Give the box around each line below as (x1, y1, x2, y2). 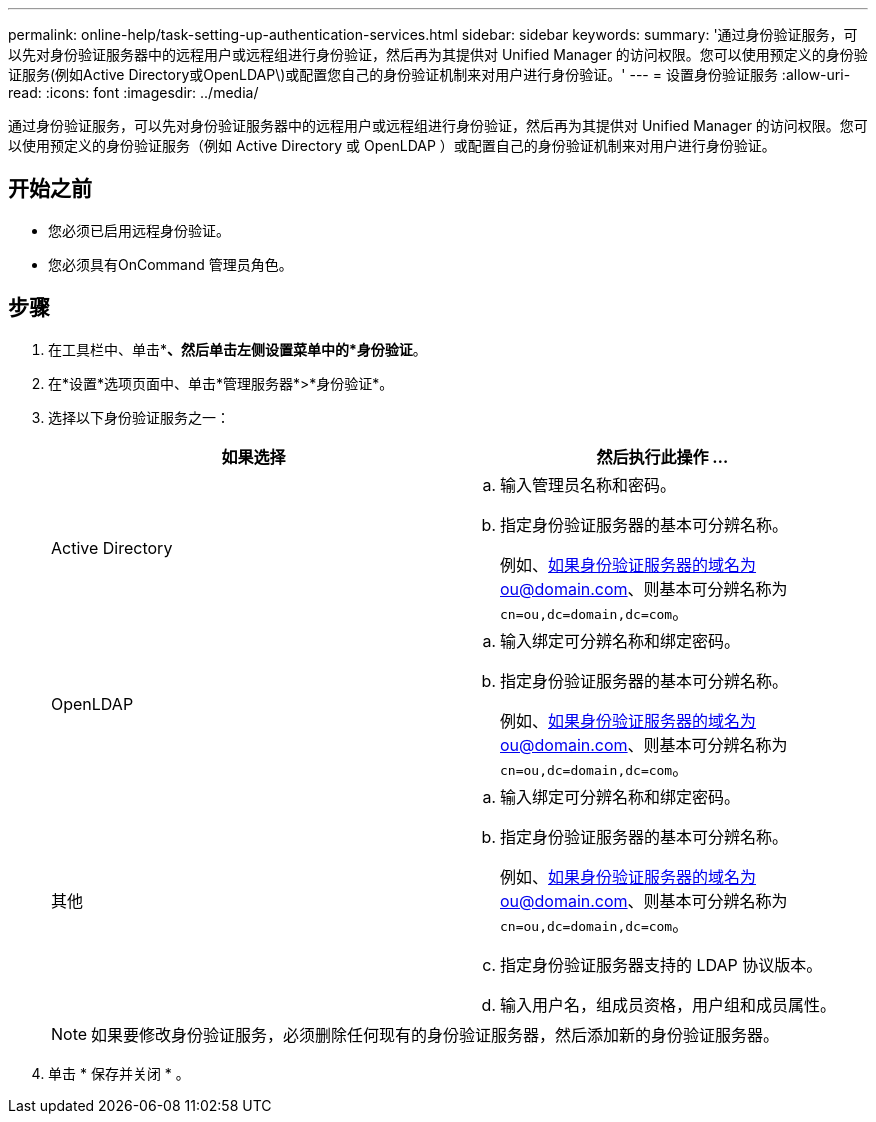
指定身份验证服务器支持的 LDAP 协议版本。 (500, 954, 823, 975)
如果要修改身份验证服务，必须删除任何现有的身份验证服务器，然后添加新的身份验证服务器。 (91, 1024, 780, 1045)
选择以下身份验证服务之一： (48, 408, 230, 426)
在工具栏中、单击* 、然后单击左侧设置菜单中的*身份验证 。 (48, 340, 427, 358)
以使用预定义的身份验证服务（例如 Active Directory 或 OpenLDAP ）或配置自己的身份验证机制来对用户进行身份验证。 (8, 137, 776, 154)
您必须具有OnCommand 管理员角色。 (48, 255, 293, 273)
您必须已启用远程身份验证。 (48, 221, 230, 239)
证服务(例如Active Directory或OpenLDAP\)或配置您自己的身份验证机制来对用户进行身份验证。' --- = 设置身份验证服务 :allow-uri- (8, 66, 851, 83)
